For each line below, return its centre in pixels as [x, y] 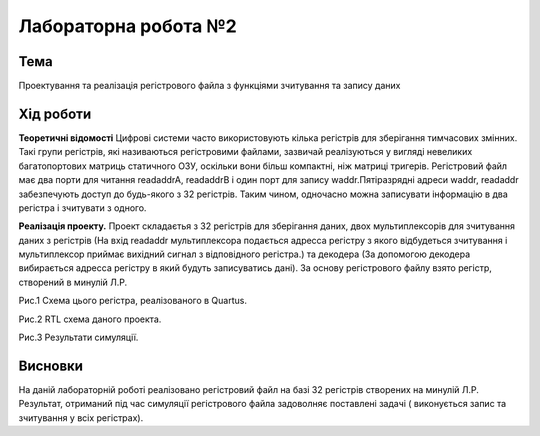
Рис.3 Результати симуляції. [78, 337]
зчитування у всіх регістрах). [81, 417]
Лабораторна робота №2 [127, 26]
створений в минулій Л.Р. [73, 282]
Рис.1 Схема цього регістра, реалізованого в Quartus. [132, 301]
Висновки [51, 365]
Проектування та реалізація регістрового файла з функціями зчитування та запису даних [209, 86]
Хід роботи [55, 113]
